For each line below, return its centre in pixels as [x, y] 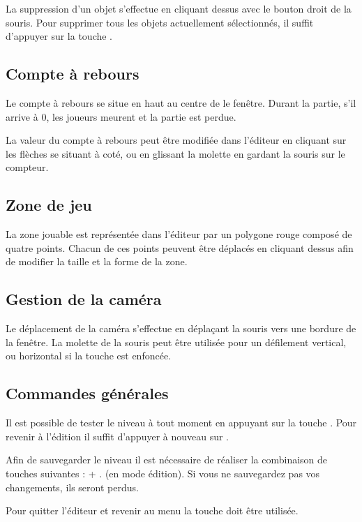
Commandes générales [87, 393]
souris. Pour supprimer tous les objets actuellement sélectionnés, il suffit [160, 22]
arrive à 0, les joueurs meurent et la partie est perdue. [121, 116]
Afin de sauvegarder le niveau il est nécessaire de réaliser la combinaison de [167, 460]
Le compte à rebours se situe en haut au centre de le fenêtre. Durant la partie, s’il [181, 102]
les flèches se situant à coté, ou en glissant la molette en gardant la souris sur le [175, 153]
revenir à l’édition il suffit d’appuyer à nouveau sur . [118, 436]
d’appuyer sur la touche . [59, 36]
